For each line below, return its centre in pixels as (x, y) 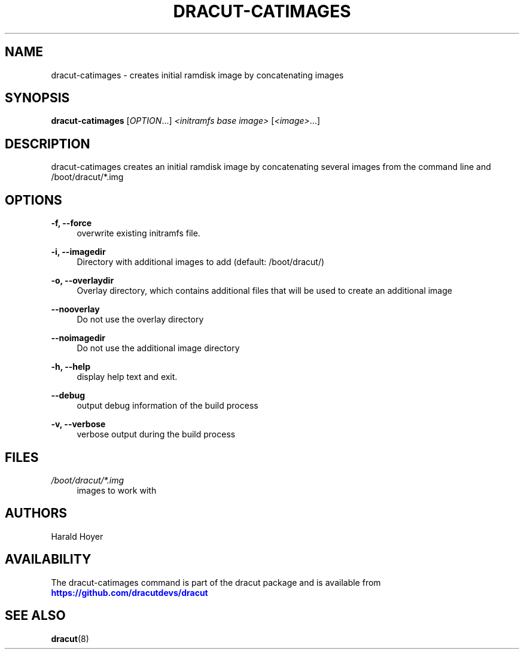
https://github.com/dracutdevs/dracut (130, 592)
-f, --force (71, 223)
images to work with (117, 490)
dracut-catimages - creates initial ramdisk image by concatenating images (197, 75)
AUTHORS (36, 513)
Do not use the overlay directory (140, 320)
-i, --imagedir (78, 252)
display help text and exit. (127, 377)
